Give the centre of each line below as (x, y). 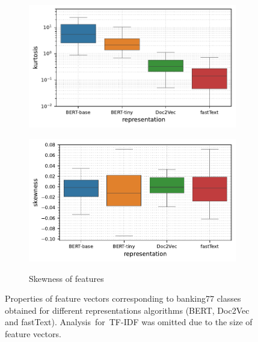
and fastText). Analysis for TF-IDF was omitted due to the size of (129, 322)
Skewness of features (66, 278)
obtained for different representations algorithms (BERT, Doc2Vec (127, 310)
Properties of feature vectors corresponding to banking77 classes (123, 298)
